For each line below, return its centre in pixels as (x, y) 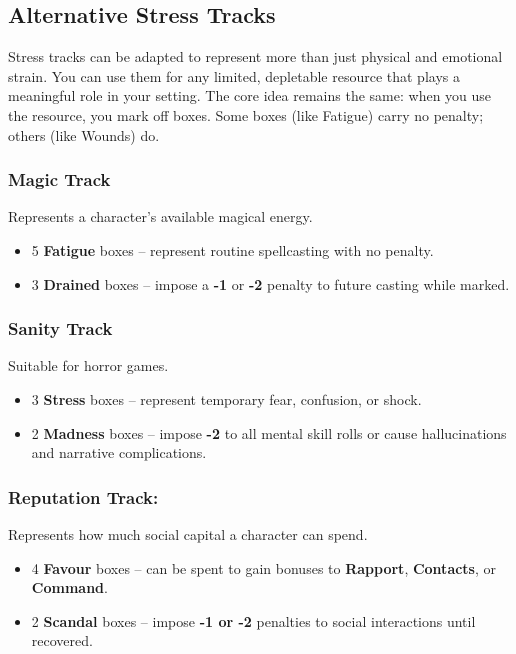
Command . (69, 587)
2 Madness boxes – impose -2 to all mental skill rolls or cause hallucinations (269, 432)
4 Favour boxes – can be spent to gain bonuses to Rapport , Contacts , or (264, 567)
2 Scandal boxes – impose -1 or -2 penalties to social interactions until (253, 620)
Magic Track (59, 179)
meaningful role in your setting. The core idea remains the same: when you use (250, 95)
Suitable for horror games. (88, 365)
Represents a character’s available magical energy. (160, 216)
